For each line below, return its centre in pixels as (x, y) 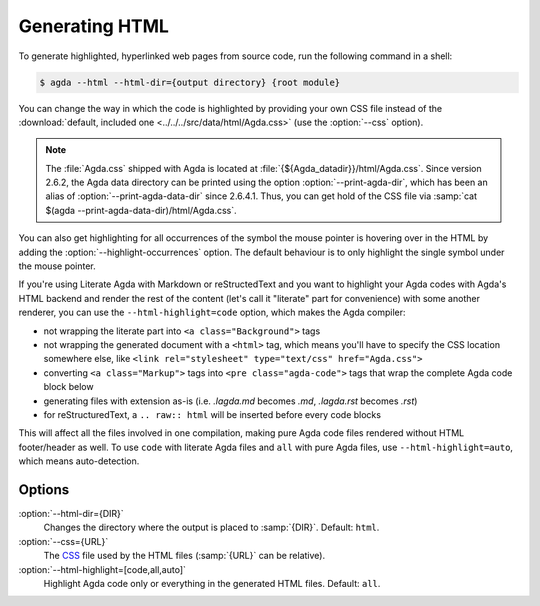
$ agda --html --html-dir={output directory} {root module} (190, 82)
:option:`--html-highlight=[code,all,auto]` (102, 569)
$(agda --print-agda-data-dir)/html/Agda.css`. (141, 210)
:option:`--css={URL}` (63, 541)
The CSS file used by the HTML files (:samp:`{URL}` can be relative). (184, 556)
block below (68, 387)
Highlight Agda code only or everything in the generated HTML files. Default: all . (212, 583)
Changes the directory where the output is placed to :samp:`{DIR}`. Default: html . (211, 527)
